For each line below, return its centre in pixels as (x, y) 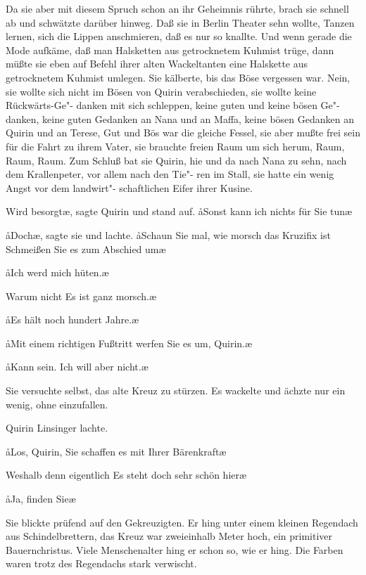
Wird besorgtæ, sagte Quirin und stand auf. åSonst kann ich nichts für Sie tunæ (179, 211)
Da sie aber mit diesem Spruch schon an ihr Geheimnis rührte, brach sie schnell (177, 8)
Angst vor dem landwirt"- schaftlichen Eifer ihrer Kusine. (129, 187)
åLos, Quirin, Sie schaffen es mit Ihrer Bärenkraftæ (116, 451)
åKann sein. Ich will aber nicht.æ (77, 367)
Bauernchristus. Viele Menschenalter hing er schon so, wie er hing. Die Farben (175, 549)
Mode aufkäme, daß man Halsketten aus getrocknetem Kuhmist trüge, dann (170, 50)
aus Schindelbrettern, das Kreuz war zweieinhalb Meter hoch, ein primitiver (169, 536)
